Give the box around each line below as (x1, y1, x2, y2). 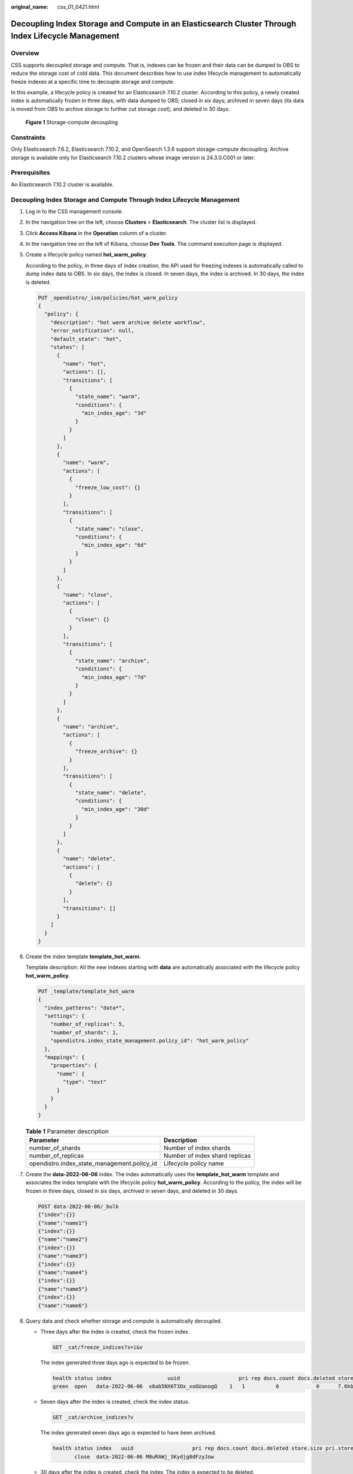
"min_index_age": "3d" (81, 410, 147, 417)
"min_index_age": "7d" (81, 674, 147, 680)
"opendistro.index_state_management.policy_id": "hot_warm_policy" (50, 1038, 249, 1044)
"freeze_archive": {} (75, 748, 138, 755)
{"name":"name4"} (38, 1269, 88, 1276)
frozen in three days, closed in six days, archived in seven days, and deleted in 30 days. (25, 1187, 239, 1194)
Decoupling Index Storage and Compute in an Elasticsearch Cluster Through (11, 18, 297, 29)
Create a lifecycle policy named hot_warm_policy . (25, 251, 148, 258)
